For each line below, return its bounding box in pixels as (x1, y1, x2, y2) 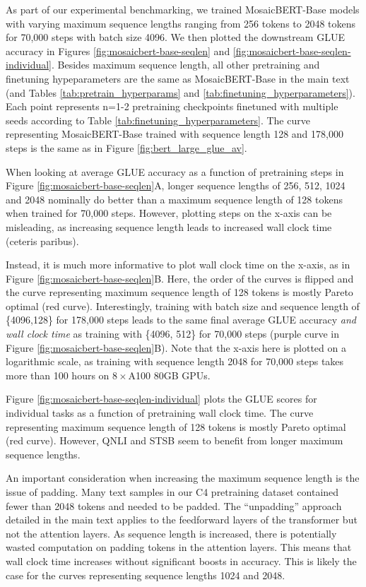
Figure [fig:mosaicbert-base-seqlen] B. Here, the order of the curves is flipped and (6, 271, 354, 285)
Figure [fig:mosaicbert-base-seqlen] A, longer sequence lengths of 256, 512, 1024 (6, 178, 346, 193)
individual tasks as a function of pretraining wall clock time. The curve (6, 405, 314, 420)
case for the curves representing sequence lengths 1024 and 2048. (6, 567, 285, 582)
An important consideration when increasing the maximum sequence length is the (6, 470, 360, 485)
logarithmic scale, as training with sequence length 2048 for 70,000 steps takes (6, 354, 344, 369)
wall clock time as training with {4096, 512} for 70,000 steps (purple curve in (6, 326, 340, 341)
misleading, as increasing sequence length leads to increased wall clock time (6, 219, 332, 234)
